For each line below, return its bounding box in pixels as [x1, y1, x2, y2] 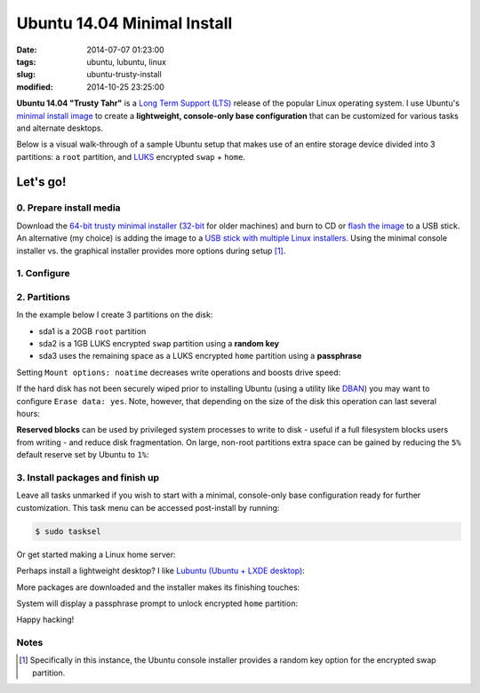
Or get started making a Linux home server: [16, 549, 177, 560]
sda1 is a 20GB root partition [38, 325, 147, 337]
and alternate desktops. [16, 123, 104, 133]
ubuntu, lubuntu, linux [86, 56, 166, 67]
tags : [16, 56, 36, 67]
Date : [16, 44, 37, 55]
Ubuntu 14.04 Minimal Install [16, 13, 233, 33]
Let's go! [16, 174, 67, 190]
